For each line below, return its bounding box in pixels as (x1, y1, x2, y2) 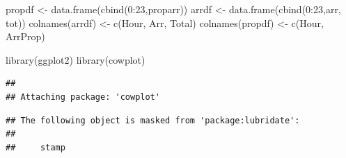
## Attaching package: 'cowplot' (6, 91, 160, 102)
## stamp (6, 142, 65, 152)
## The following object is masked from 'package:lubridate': (6, 115, 300, 125)
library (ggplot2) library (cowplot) (6, 52, 146, 67)
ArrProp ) (6, 29, 45, 44)
